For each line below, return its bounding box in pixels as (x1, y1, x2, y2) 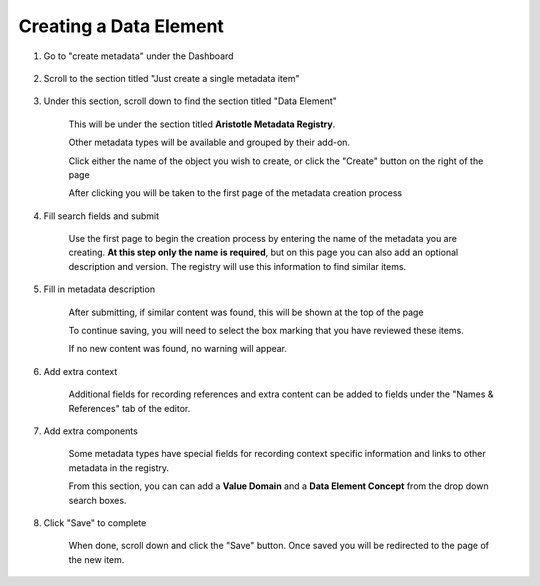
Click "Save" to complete (43, 516, 147, 529)
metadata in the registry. (68, 461, 170, 474)
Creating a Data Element (18, 15, 225, 37)
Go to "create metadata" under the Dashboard (43, 50, 234, 62)
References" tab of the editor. (68, 402, 191, 414)
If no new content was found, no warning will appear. (68, 343, 288, 355)
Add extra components (43, 425, 139, 437)
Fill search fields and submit (43, 210, 160, 222)
